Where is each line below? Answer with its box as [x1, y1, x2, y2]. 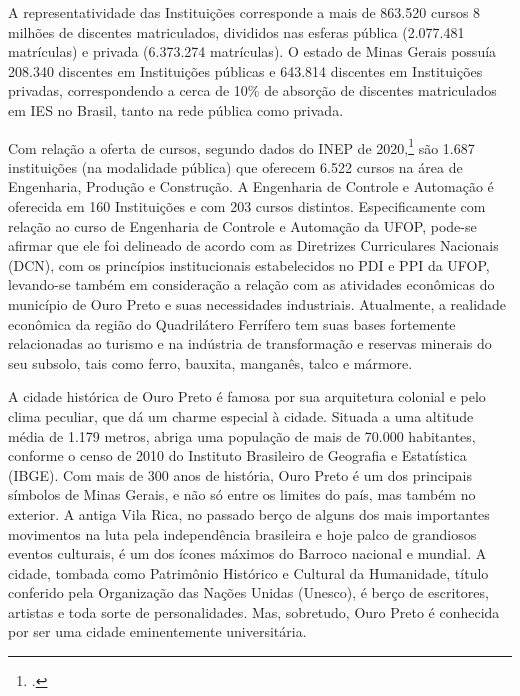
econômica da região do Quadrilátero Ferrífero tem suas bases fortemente [8, 313, 456, 334]
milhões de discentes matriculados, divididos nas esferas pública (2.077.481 [8, 21, 465, 42]
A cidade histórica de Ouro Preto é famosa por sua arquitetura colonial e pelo [8, 386, 486, 407]
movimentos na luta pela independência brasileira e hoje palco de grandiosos [8, 523, 477, 544]
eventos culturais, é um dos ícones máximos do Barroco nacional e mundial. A [8, 543, 487, 564]
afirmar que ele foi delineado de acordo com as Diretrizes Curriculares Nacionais [8, 235, 499, 256]
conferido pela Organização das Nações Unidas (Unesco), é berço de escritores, [8, 582, 489, 603]
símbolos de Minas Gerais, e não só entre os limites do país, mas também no [8, 484, 476, 505]
